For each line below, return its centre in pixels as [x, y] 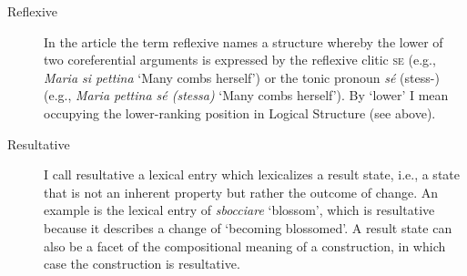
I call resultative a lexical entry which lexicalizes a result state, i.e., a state [252, 174]
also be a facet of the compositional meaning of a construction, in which [245, 245]
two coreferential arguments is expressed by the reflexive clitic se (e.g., [240, 60]
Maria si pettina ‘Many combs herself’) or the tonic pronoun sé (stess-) [242, 77]
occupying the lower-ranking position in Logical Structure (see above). [240, 112]
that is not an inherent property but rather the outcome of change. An [241, 192]
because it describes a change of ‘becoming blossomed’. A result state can [248, 227]
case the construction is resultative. [142, 264]
